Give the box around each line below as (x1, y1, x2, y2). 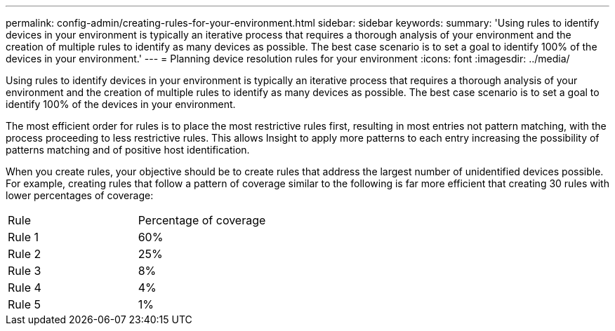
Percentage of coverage (138, 213, 266, 227)
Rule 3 (8, 264, 41, 278)
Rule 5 (8, 297, 41, 311)
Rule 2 (8, 247, 41, 261)
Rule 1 (8, 230, 39, 244)
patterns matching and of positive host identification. (6, 144, 250, 156)
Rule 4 (8, 281, 41, 295)
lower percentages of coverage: (6, 189, 154, 201)
